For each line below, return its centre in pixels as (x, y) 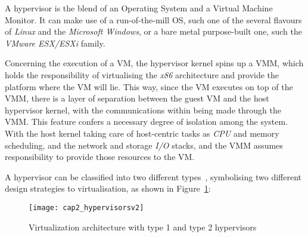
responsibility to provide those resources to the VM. (100, 157)
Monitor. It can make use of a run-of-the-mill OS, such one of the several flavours (153, 19)
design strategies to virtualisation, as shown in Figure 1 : (108, 188)
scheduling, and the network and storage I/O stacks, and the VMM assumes (144, 145)
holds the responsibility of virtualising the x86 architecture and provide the (142, 74)
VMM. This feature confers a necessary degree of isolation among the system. (147, 121)
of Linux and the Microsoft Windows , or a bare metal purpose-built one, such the (153, 31)
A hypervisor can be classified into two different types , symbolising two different (153, 176)
